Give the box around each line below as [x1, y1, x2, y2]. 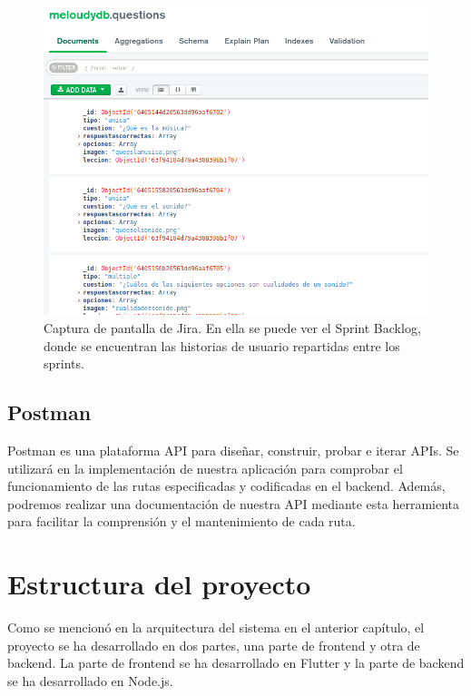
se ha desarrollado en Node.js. [7, 671, 173, 690]
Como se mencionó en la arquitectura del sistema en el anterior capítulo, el [7, 618, 425, 637]
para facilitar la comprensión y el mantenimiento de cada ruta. [7, 512, 356, 531]
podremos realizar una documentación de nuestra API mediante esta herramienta [7, 494, 460, 513]
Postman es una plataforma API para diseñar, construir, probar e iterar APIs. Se [7, 440, 459, 459]
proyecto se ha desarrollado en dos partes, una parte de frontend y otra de [7, 635, 420, 654]
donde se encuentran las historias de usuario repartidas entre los [44, 336, 400, 355]
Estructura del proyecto [7, 565, 311, 603]
